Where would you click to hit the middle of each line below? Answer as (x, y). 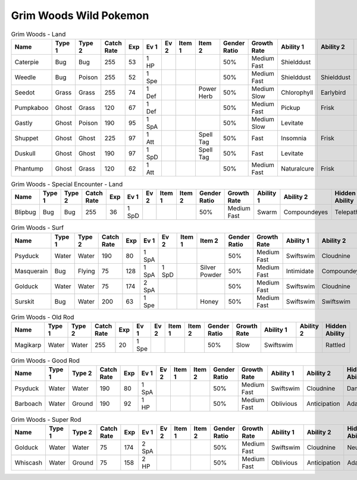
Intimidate (300, 271)
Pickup (290, 108)
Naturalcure (297, 168)
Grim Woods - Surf (37, 228)
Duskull (25, 153)
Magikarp (28, 345)
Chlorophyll (297, 92)
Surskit (24, 301)
